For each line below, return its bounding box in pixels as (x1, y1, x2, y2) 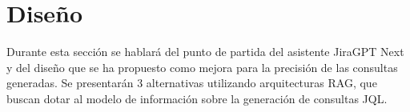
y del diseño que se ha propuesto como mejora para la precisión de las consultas (6, 58, 398, 75)
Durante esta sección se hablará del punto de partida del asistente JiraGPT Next (6, 43, 404, 60)
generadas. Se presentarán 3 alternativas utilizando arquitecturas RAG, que (6, 74, 377, 91)
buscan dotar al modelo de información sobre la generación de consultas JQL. (6, 90, 388, 106)
